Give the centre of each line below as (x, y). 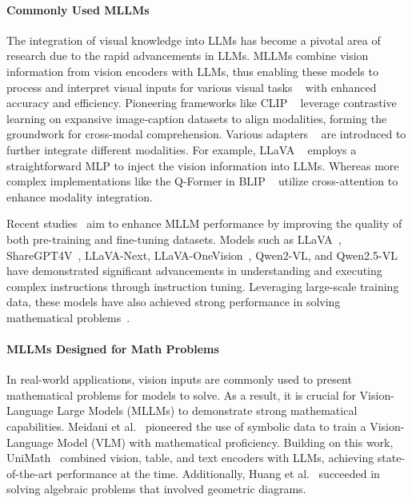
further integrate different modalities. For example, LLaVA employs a (182, 149)
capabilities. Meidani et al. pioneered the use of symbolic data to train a (186, 426)
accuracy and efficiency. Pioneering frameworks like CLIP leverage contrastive (202, 103)
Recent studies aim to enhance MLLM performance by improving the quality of (204, 223)
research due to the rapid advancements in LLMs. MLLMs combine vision (188, 56)
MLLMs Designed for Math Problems (113, 349)
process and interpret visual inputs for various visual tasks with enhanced (192, 87)
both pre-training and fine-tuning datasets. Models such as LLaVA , (174, 239)
